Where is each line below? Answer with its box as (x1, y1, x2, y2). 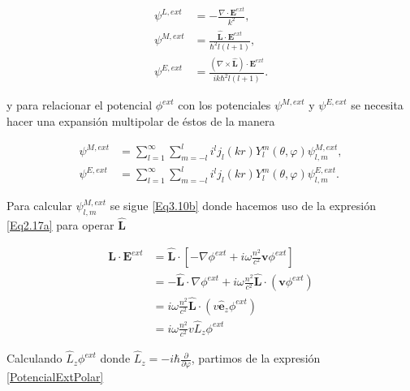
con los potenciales (178, 97, 271, 114)
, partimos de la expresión (191, 350, 321, 367)
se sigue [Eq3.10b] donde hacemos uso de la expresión (110, 197, 376, 214)
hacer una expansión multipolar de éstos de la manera (6, 112, 275, 129)
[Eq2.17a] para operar (6, 217, 114, 234)
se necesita (351, 97, 404, 114)
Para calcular (6, 197, 72, 214)
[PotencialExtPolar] (6, 368, 104, 385)
